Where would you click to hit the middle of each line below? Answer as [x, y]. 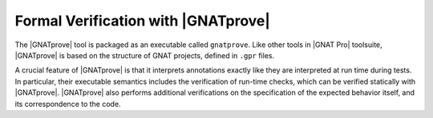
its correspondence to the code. [68, 104]
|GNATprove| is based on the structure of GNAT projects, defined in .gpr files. [145, 55]
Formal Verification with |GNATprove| [142, 21]
